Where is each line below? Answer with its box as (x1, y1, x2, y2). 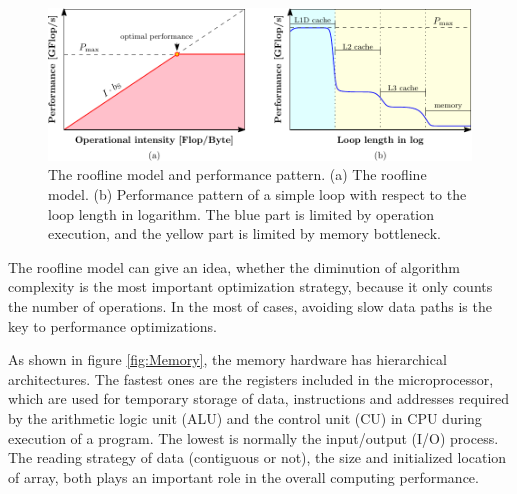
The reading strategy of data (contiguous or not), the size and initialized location (8, 447, 507, 468)
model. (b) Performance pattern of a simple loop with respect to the (48, 183, 467, 204)
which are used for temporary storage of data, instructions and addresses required (8, 388, 510, 409)
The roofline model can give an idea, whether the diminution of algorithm (8, 256, 461, 277)
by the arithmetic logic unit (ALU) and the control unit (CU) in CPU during (8, 407, 482, 428)
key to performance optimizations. (8, 315, 217, 336)
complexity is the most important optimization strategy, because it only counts (8, 276, 493, 297)
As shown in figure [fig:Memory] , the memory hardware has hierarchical (8, 349, 447, 370)
